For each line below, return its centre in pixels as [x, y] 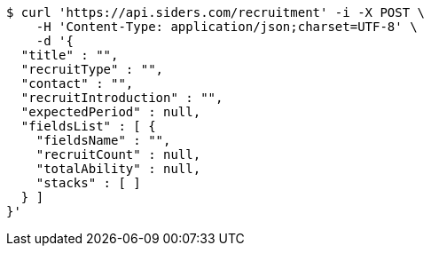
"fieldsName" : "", [103, 140]
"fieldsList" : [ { [88, 126]
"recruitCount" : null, [118, 154]
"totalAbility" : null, [118, 169]
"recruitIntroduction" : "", [122, 98]
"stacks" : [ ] [88, 183]
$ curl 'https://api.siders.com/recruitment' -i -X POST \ [216, 12]
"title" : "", [70, 55]
